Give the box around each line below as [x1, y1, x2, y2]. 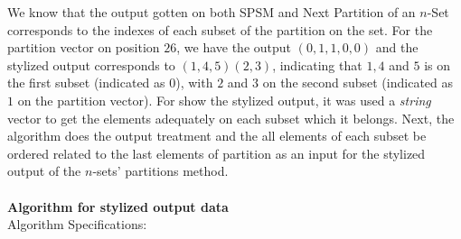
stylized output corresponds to [7, 55, 175, 74]
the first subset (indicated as [7, 73, 165, 92]
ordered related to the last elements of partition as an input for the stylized [7, 143, 426, 162]
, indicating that [272, 55, 362, 74]
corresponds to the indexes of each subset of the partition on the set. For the [7, 20, 433, 39]
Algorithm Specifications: [7, 215, 147, 234]
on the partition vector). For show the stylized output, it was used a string [17, 90, 431, 109]
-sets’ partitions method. [92, 161, 229, 180]
